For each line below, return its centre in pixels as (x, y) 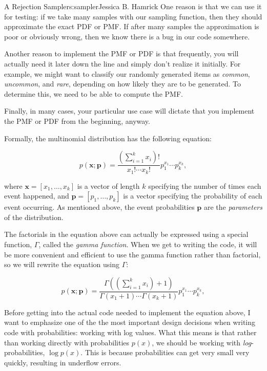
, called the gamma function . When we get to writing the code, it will (148, 244)
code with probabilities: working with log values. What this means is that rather (130, 332)
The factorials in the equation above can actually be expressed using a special (126, 234)
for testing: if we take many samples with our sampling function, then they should (133, 16)
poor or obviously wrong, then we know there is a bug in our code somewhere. (127, 36)
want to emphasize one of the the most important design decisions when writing (130, 322)
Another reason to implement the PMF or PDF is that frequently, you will (121, 53)
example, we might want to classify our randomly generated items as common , (127, 73)
